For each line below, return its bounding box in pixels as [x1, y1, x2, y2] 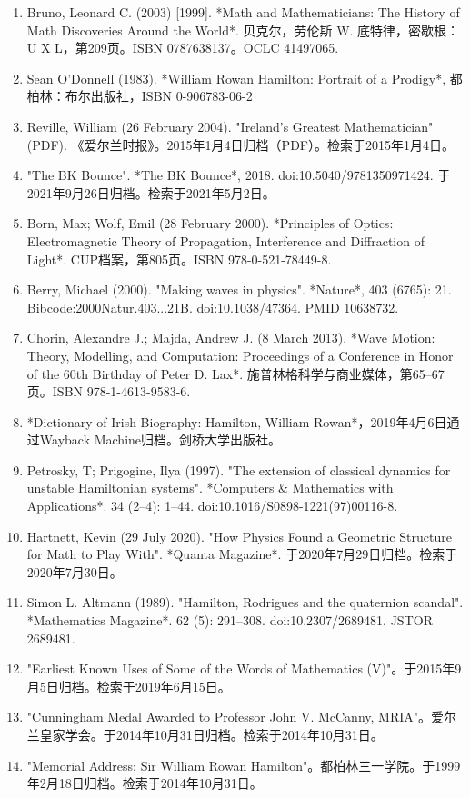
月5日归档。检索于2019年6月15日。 [26, 676, 231, 695]
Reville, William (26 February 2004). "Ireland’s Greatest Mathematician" [26, 116, 434, 135]
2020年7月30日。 [26, 562, 123, 581]
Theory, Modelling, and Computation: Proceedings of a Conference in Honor [26, 345, 454, 364]
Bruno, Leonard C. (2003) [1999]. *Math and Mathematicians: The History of [26, 3, 460, 21]
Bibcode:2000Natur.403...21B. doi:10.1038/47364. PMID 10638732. [26, 297, 399, 316]
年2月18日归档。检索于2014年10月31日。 [26, 773, 263, 793]
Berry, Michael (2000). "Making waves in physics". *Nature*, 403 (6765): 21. [26, 280, 452, 299]
